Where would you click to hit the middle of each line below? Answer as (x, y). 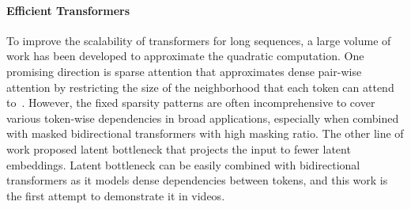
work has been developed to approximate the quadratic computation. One (185, 56)
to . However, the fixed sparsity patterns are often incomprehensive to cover (191, 103)
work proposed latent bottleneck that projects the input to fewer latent (179, 148)
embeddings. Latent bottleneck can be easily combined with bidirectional (183, 164)
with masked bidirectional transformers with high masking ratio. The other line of (205, 133)
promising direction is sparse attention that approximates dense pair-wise (184, 71)
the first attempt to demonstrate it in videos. (116, 195)
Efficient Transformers (68, 10)
